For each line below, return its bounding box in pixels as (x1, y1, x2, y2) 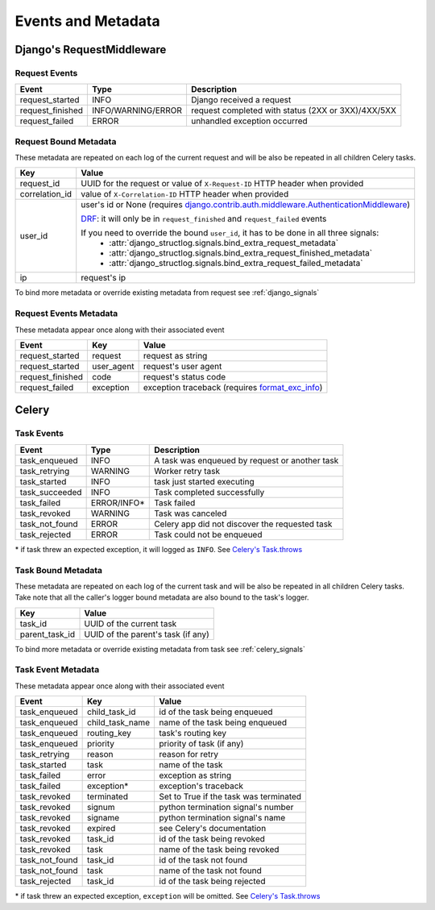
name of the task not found (159, 865, 262, 876)
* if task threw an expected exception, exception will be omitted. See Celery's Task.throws (14, 891, 321, 901)
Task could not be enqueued (154, 529, 263, 540)
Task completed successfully (154, 486, 265, 497)
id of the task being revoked (159, 833, 266, 845)
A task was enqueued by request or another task (154, 455, 339, 466)
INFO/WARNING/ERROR (92, 105, 183, 116)
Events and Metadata (14, 12, 160, 30)
